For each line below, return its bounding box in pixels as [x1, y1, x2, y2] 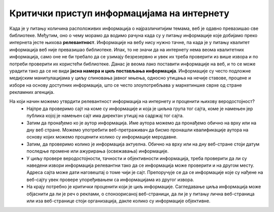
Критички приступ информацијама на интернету [9, 8, 229, 19]
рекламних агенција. [9, 89, 55, 95]
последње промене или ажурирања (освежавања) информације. [26, 148, 169, 154]
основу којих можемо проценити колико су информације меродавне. [26, 134, 178, 140]
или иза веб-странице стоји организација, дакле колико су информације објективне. [26, 198, 211, 204]
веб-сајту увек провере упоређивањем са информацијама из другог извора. [26, 176, 194, 183]
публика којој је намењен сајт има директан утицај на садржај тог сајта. [26, 113, 184, 119]
